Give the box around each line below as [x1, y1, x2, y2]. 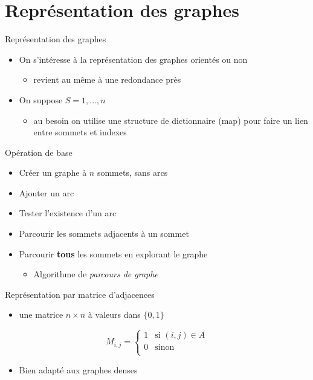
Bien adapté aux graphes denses [19, 363, 138, 376]
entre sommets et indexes [33, 126, 127, 138]
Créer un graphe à [19, 166, 87, 179]
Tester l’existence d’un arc [19, 207, 117, 219]
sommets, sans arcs [97, 166, 168, 179]
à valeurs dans [88, 308, 141, 321]
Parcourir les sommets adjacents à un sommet [19, 227, 189, 240]
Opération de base [5, 146, 73, 158]
